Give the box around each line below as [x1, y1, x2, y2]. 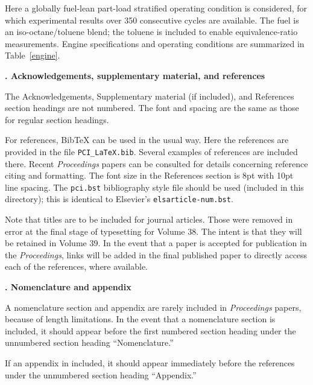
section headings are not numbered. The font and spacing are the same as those [5, 101, 299, 114]
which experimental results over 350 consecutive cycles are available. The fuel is [5, 13, 299, 26]
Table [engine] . [5, 49, 60, 62]
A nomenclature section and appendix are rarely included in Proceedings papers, [5, 301, 302, 313]
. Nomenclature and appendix [5, 281, 131, 293]
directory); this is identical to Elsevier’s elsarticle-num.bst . [5, 192, 233, 205]
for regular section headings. [5, 113, 109, 126]
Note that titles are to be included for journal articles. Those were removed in [5, 213, 293, 226]
